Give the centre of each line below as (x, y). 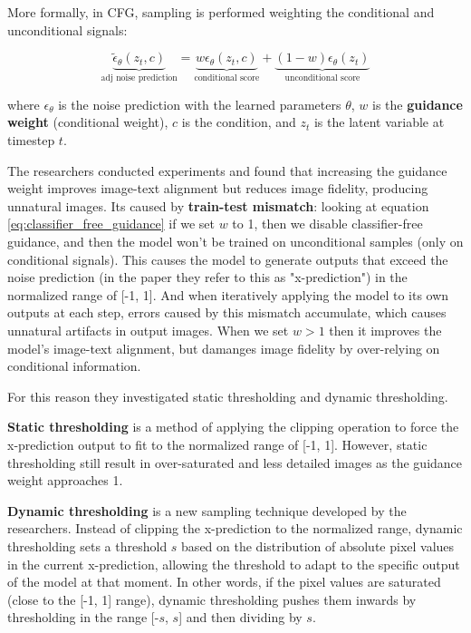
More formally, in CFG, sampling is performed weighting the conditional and (221, 12)
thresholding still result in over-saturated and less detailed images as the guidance (235, 462)
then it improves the (385, 330)
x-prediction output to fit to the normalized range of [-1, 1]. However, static (217, 444)
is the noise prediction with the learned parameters (200, 104)
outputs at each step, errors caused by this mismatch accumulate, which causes (227, 312)
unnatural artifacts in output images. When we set (148, 330)
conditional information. (74, 366)
